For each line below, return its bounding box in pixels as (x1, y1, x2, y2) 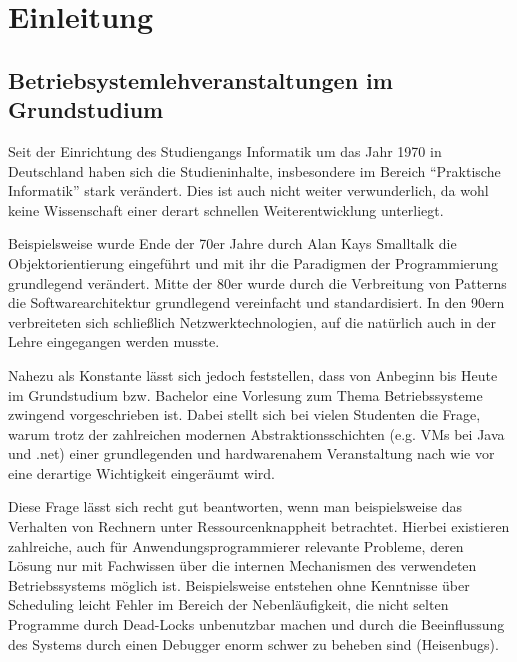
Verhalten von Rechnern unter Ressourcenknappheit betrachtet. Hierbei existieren (8, 516, 510, 537)
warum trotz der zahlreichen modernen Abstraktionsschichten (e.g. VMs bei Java (8, 423, 505, 444)
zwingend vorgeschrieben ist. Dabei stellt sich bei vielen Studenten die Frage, (8, 404, 481, 425)
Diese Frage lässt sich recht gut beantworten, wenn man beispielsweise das (8, 496, 463, 517)
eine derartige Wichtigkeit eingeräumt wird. (8, 462, 275, 483)
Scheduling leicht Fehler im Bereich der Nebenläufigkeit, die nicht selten (8, 594, 449, 615)
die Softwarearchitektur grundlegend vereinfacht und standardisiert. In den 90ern (8, 292, 505, 313)
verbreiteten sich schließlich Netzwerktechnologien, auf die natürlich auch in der (8, 311, 497, 332)
